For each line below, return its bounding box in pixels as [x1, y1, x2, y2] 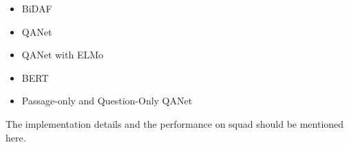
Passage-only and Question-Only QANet [21, 93, 193, 108]
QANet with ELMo [21, 47, 104, 62]
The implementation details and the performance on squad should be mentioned [6, 116, 344, 131]
